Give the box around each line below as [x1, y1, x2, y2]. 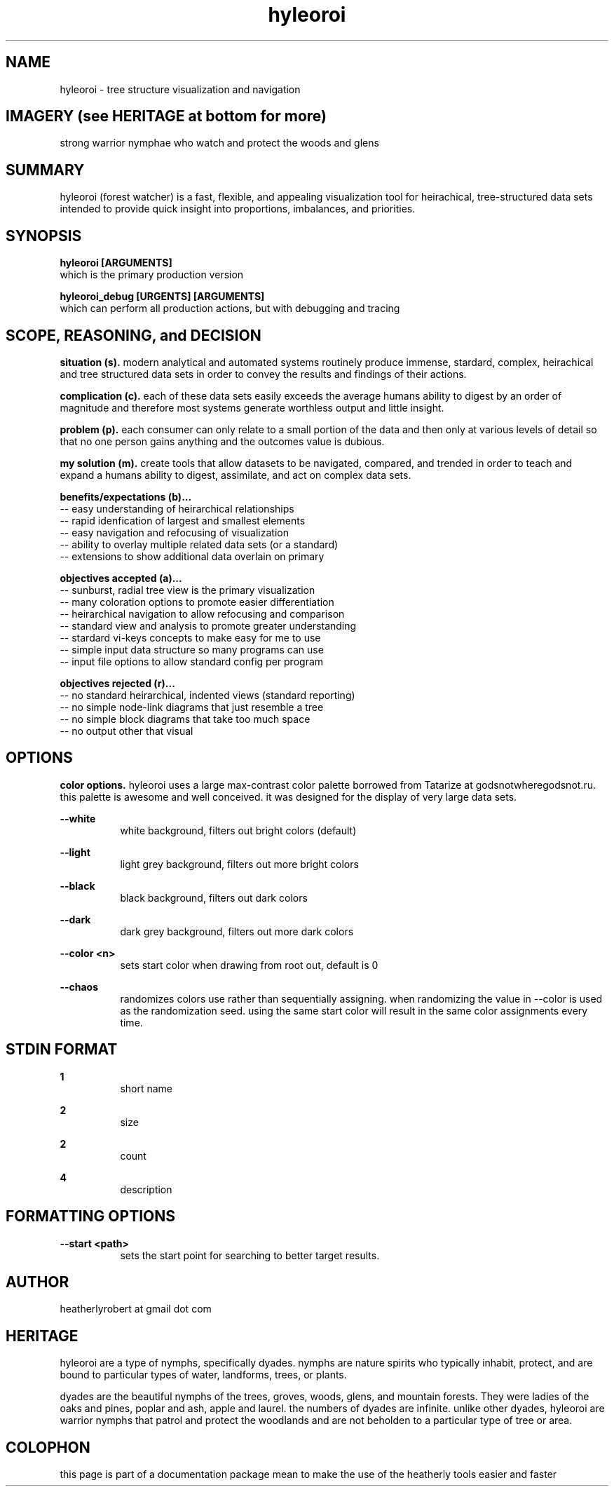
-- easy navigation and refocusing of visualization [60, 526, 289, 538]
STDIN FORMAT [6, 1040, 118, 1059]
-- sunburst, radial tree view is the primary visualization [60, 583, 315, 596]
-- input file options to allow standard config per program [60, 655, 324, 667]
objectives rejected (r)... [60, 677, 175, 689]
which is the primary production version [60, 269, 244, 281]
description [120, 1183, 172, 1195]
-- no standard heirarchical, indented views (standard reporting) [60, 689, 355, 701]
